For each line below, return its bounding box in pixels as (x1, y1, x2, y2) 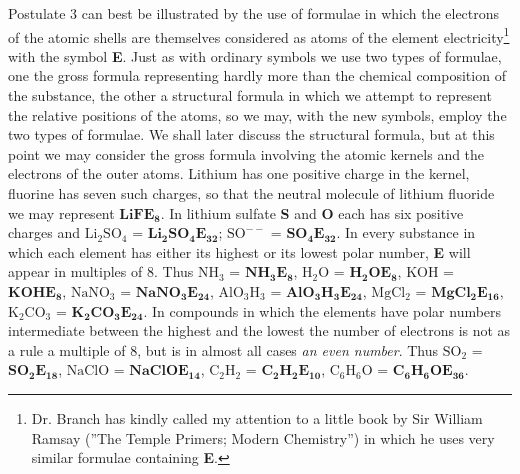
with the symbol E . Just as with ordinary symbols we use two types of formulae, (8, 45, 502, 66)
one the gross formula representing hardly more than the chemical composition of (8, 65, 506, 86)
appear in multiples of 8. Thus (8, 261, 194, 282)
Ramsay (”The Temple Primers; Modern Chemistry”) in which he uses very (31, 427, 495, 448)
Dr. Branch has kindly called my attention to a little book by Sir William (31, 407, 483, 428)
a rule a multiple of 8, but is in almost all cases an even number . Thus (8, 339, 439, 360)
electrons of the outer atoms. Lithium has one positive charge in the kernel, (8, 163, 470, 184)
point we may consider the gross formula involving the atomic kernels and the (8, 143, 485, 164)
